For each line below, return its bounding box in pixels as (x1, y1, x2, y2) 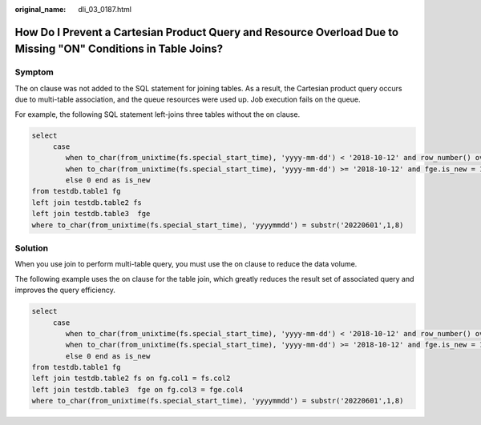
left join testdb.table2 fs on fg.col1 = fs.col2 (31, 374, 231, 383)
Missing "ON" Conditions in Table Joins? (14, 42, 224, 56)
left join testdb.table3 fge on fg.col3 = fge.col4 (31, 385, 244, 394)
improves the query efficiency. (14, 285, 115, 295)
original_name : (14, 5, 67, 14)
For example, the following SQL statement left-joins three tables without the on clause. (14, 109, 301, 119)
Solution (14, 243, 49, 254)
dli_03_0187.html (78, 5, 132, 14)
